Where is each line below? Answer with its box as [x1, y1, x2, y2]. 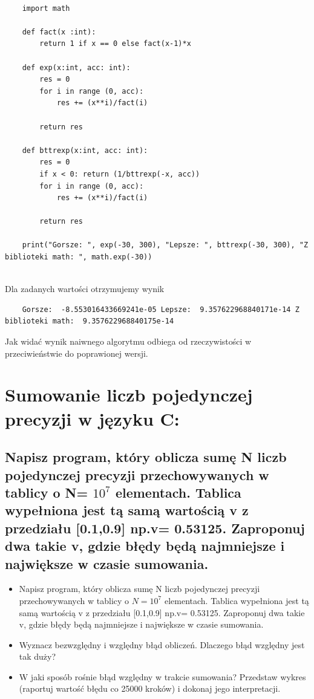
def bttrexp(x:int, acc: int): [22, 146, 148, 155]
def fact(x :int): [22, 27, 96, 36]
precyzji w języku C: [5, 406, 180, 431]
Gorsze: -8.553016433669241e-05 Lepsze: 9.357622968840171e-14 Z [22, 305, 299, 314]
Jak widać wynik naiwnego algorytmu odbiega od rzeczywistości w [5, 335, 252, 348]
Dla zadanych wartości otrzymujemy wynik [5, 282, 165, 295]
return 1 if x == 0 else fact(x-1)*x [39, 39, 191, 48]
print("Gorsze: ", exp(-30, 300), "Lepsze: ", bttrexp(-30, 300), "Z [22, 241, 309, 250]
